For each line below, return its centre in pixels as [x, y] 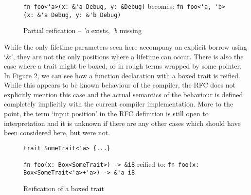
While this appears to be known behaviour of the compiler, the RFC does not [120, 85]
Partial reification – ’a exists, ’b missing [82, 30]
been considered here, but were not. [57, 133]
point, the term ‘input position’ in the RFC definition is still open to [106, 114]
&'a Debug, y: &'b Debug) [79, 15]
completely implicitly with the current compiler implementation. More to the [119, 104]
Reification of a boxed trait [64, 188]
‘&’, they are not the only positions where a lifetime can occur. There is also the [124, 56]
